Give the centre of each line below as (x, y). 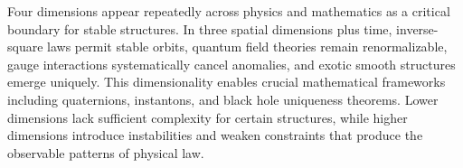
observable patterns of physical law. (106, 152)
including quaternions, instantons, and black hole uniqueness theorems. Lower (223, 99)
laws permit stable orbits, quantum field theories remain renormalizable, (247, 47)
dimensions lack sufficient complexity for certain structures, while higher (208, 117)
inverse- (417, 28)
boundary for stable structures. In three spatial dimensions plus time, (200, 28)
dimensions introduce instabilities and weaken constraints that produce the (215, 135)
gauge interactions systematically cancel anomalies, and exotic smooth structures (231, 64)
